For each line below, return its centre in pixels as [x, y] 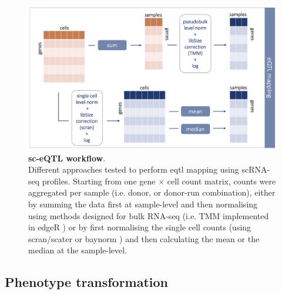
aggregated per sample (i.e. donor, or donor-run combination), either [152, 192]
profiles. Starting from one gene [99, 181]
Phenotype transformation [87, 282]
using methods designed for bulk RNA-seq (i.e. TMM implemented [149, 215]
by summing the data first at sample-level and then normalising [143, 204]
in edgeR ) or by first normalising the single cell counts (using [140, 227]
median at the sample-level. [78, 250]
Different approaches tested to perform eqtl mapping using [134, 169]
